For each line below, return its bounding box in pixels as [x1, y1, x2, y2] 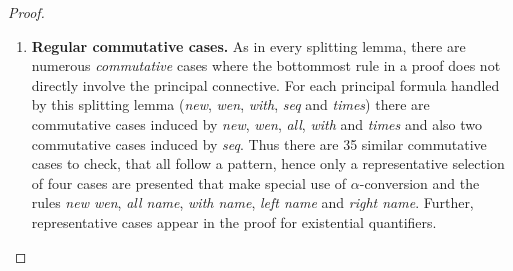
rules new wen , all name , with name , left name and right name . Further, [31, 192, 474, 213]
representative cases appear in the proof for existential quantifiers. [31, 211, 437, 232]
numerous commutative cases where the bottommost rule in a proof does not [31, 55, 501, 76]
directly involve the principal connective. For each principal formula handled [31, 74, 500, 95]
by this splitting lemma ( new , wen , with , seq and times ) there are [31, 94, 430, 115]
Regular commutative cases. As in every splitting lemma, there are [31, 35, 466, 56]
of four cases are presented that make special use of [31, 172, 347, 193]
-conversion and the [359, 172, 480, 193]
